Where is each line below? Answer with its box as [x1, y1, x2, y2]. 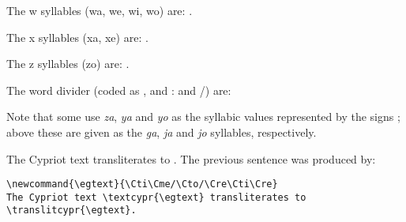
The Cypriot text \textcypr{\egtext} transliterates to [6, 191, 306, 203]
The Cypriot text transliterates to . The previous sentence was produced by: [6, 150, 376, 167]
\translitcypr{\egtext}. [6, 205, 137, 216]
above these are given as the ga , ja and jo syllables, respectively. [6, 123, 317, 140]
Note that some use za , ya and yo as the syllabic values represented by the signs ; [6, 108, 400, 125]
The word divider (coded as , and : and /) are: [6, 81, 231, 98]
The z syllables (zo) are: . [6, 55, 130, 72]
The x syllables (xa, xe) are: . [6, 28, 148, 45]
